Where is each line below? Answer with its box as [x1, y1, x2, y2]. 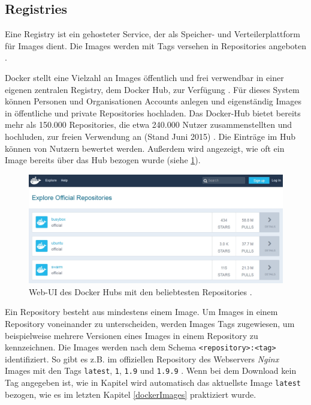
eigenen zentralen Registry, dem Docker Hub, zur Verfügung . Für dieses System [5, 83, 300, 95]
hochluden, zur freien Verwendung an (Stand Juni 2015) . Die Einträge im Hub [5, 130, 295, 142]
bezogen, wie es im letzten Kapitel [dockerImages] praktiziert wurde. [5, 388, 256, 400]
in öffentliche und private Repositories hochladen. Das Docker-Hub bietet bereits [5, 106, 301, 119]
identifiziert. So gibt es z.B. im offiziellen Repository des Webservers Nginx [5, 352, 279, 365]
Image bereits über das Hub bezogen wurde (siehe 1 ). [5, 154, 201, 166]
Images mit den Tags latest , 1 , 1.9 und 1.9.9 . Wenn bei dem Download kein [5, 364, 297, 377]
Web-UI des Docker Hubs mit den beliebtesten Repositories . [29, 285, 252, 298]
